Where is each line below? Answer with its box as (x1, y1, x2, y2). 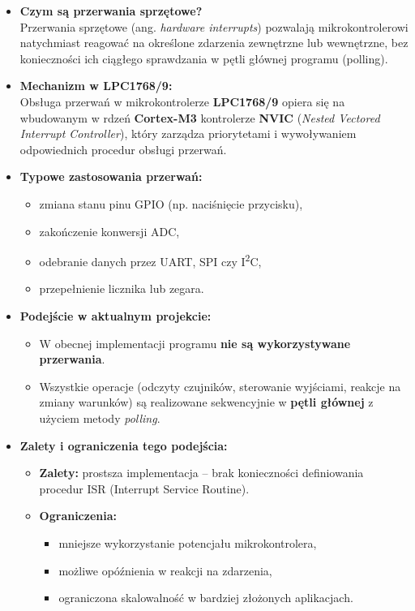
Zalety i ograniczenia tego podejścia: (19, 437, 228, 454)
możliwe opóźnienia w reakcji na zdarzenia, (58, 562, 272, 579)
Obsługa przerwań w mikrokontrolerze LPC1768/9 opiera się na (19, 93, 345, 110)
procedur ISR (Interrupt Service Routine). (39, 480, 250, 497)
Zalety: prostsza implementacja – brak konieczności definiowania (39, 464, 364, 481)
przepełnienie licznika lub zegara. (39, 280, 204, 297)
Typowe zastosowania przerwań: (19, 168, 203, 185)
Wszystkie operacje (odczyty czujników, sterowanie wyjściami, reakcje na (39, 377, 401, 394)
